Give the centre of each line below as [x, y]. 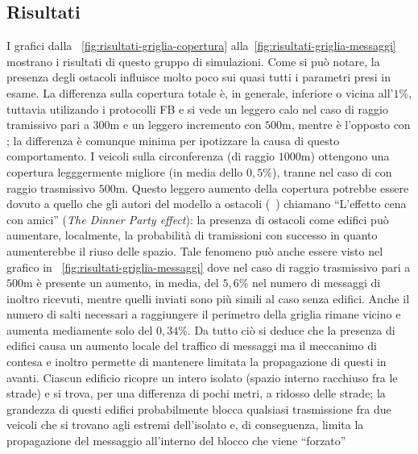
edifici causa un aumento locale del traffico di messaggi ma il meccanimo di [192, 346]
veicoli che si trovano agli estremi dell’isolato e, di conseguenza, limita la [185, 425]
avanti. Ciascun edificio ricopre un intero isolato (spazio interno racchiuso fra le [202, 377]
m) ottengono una [345, 156]
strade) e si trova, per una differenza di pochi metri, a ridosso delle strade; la [196, 393]
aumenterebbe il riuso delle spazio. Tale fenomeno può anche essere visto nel [195, 250]
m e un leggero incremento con [186, 125]
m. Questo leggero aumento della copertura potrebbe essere [262, 187]
